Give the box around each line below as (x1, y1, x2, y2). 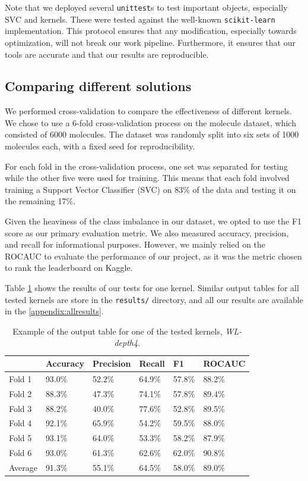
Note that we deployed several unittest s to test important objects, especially (5, 1, 288, 13)
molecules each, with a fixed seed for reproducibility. (5, 140, 195, 152)
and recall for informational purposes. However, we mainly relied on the (5, 238, 266, 251)
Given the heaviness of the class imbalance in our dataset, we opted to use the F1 (5, 215, 302, 227)
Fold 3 (9, 402, 32, 414)
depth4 (114, 336, 138, 349)
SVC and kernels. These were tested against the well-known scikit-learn (5, 13, 275, 25)
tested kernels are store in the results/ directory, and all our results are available (5, 293, 303, 305)
